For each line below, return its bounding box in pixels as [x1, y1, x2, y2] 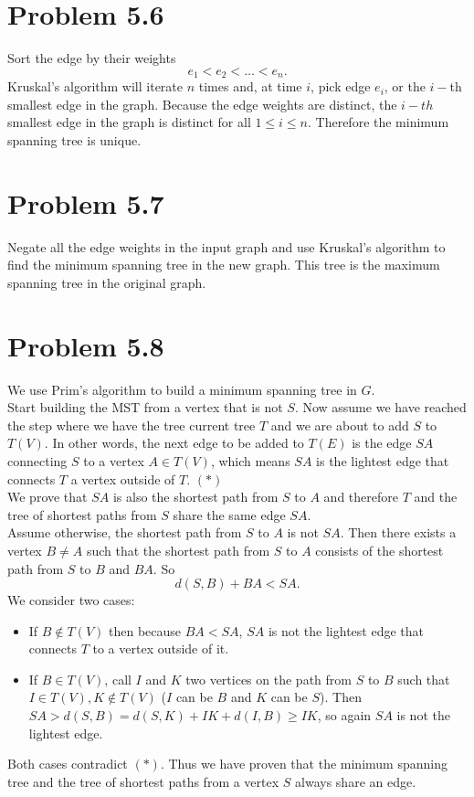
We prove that [7, 487, 88, 506]
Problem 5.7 [7, 184, 164, 221]
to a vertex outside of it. [92, 639, 229, 658]
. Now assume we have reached [294, 398, 467, 417]
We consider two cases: [7, 590, 135, 610]
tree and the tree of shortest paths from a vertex [7, 771, 279, 791]
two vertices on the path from [185, 669, 352, 688]
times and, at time [198, 77, 302, 96]
